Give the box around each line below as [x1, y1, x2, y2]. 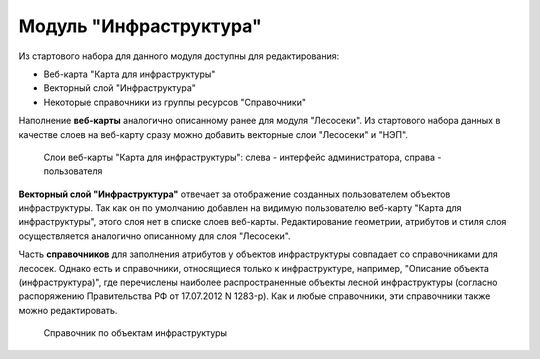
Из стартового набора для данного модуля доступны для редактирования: [18, 50, 340, 62]
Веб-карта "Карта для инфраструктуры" [43, 68, 216, 80]
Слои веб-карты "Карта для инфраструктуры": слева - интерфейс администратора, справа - [43, 151, 442, 163]
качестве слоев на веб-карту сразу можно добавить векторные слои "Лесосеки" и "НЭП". [18, 128, 409, 140]
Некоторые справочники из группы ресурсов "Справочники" [43, 96, 307, 108]
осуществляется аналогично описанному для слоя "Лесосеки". [18, 230, 291, 242]
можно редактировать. [18, 304, 118, 316]
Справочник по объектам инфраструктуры [43, 327, 228, 339]
